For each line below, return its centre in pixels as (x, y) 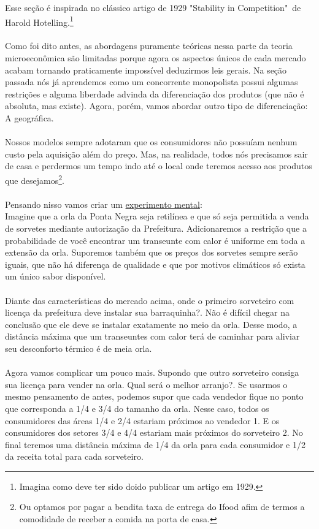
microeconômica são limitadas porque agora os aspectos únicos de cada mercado (156, 58)
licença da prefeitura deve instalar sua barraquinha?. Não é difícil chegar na (147, 312)
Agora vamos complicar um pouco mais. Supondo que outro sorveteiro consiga (152, 372)
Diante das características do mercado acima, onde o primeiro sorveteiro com (150, 300)
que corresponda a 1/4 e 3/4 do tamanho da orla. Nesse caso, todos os (137, 408)
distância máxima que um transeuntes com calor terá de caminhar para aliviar (152, 336)
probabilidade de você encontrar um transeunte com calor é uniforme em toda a (155, 240)
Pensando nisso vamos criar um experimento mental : (104, 204)
